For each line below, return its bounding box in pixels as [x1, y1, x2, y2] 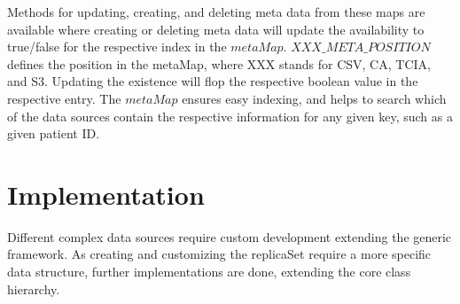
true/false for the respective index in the [7, 37, 227, 56]
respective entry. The [7, 89, 121, 107]
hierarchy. [7, 279, 60, 298]
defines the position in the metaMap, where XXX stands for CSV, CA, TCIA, [7, 54, 431, 73]
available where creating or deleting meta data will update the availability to [7, 19, 425, 38]
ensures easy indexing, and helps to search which [182, 89, 447, 107]
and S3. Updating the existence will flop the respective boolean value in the [7, 72, 418, 90]
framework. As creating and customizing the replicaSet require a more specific [7, 245, 432, 263]
